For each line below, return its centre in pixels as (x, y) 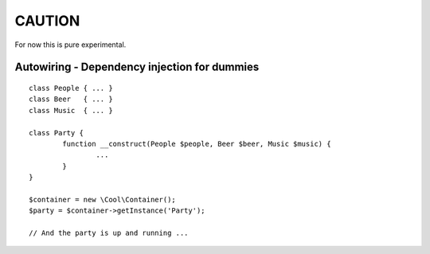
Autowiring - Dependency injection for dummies (137, 67)
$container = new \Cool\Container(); (103, 199)
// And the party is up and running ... (109, 233)
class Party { (56, 133)
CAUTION (47, 21)
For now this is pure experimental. (70, 45)
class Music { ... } (71, 110)
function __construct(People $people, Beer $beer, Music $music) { (197, 144)
